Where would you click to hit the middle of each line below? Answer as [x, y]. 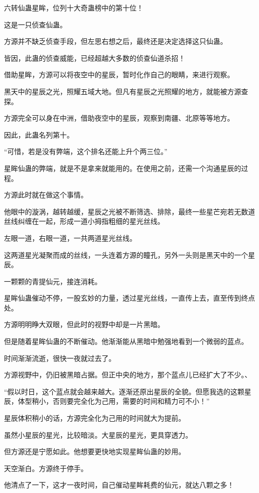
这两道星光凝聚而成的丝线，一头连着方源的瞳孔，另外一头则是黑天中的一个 [126, 254]
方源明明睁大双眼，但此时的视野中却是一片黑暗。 [84, 324]
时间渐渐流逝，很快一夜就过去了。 [60, 358]
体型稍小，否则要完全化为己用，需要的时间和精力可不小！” [114, 401]
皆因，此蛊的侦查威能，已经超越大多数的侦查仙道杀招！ [95, 58]
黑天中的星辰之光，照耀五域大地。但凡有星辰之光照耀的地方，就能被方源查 [126, 91]
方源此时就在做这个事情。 [46, 195]
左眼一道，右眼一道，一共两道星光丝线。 [70, 238]
